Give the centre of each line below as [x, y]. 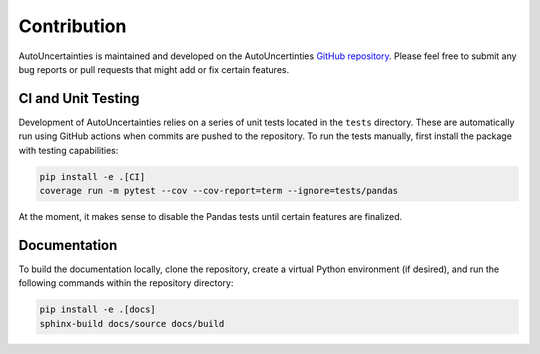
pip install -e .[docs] [98, 309]
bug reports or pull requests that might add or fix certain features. [154, 69]
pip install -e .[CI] [92, 176]
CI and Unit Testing [79, 98]
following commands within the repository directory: [126, 283]
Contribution [72, 26]
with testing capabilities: [68, 150]
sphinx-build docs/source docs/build [132, 323]
